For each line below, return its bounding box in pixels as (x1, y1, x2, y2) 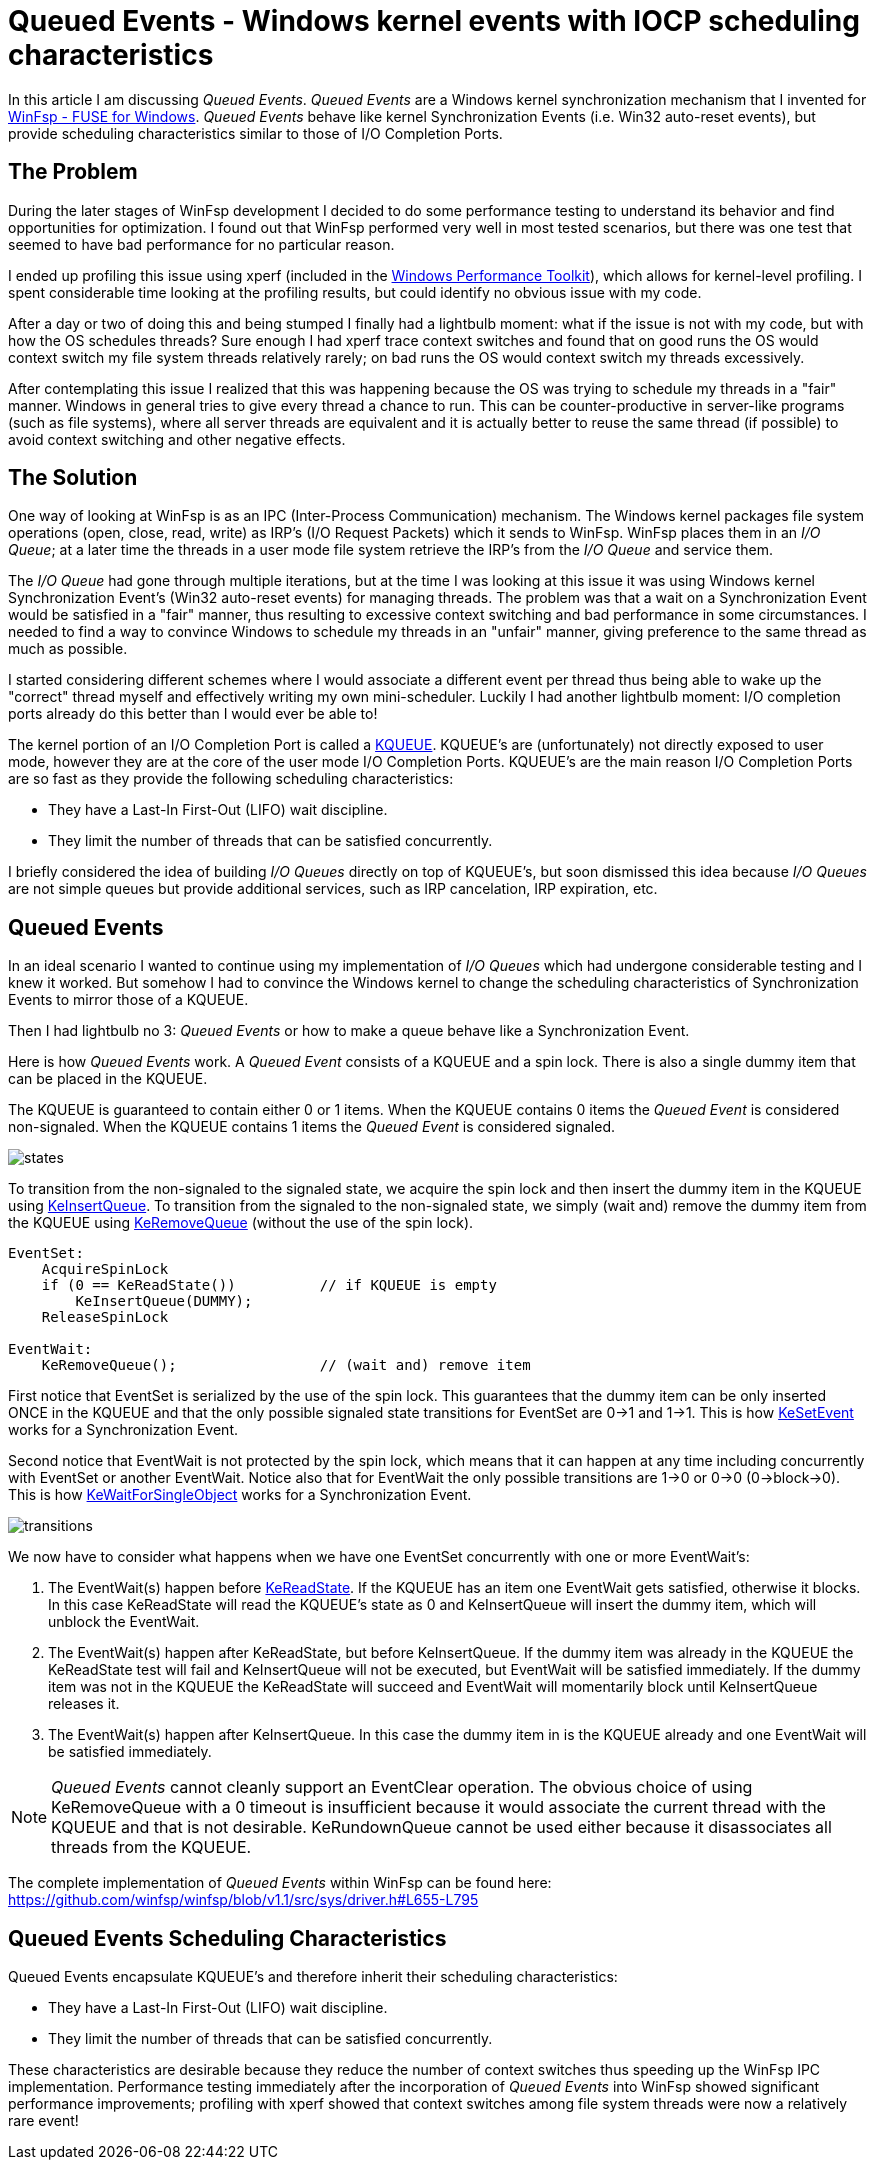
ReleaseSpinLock (41, 1309, 169, 1326)
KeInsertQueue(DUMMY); (75, 1293, 253, 1310)
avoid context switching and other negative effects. (8, 430, 346, 448)
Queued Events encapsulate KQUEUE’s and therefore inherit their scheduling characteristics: (8, 1968, 618, 1986)
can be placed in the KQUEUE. (8, 1070, 208, 1088)
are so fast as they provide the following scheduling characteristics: (8, 770, 454, 788)
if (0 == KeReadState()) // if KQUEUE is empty (41, 1277, 497, 1294)
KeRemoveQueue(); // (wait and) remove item (41, 1357, 531, 1374)
